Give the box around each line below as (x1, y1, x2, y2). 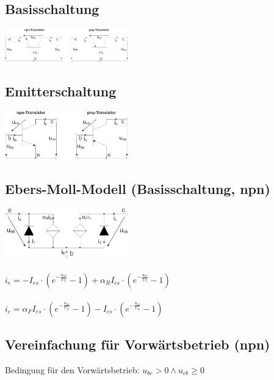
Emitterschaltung (5, 82, 117, 101)
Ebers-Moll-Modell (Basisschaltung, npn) (5, 179, 270, 198)
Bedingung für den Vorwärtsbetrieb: (5, 363, 140, 376)
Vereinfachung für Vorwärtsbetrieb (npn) (5, 334, 270, 353)
